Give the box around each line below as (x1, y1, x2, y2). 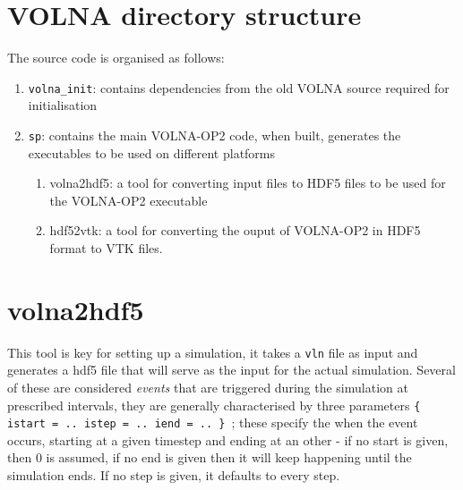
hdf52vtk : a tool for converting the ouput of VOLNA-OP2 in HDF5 (49, 221, 421, 240)
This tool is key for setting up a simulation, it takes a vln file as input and (7, 342, 418, 361)
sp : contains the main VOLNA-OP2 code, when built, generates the (28, 125, 401, 144)
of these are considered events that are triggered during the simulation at (7, 377, 408, 396)
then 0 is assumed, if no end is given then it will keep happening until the (7, 448, 412, 467)
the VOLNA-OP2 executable (49, 190, 208, 209)
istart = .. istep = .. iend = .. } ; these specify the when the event (7, 413, 418, 432)
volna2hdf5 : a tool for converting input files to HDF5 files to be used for (49, 173, 446, 192)
